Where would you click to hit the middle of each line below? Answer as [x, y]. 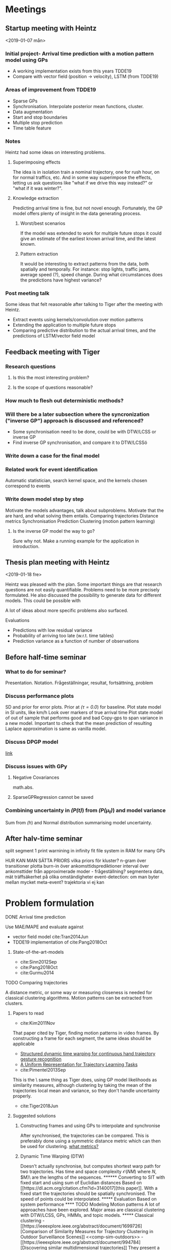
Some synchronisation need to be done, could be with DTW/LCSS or [84, 432]
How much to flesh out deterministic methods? [64, 400]
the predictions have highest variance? [61, 280]
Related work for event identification [51, 469]
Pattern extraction [39, 254]
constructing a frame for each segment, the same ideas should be [82, 1038]
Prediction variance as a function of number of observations [76, 641]
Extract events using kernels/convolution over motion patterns [78, 320]
